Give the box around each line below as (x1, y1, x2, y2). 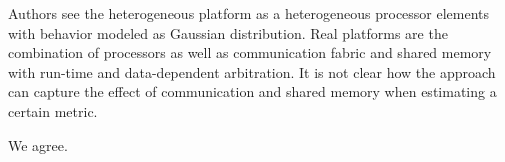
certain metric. (8, 100, 98, 121)
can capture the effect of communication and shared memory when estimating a (8, 81, 497, 102)
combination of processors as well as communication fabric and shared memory (8, 42, 492, 63)
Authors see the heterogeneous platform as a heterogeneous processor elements (8, 3, 490, 23)
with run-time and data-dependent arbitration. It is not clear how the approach (8, 61, 496, 82)
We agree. (8, 134, 68, 155)
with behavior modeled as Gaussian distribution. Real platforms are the (8, 22, 448, 43)
